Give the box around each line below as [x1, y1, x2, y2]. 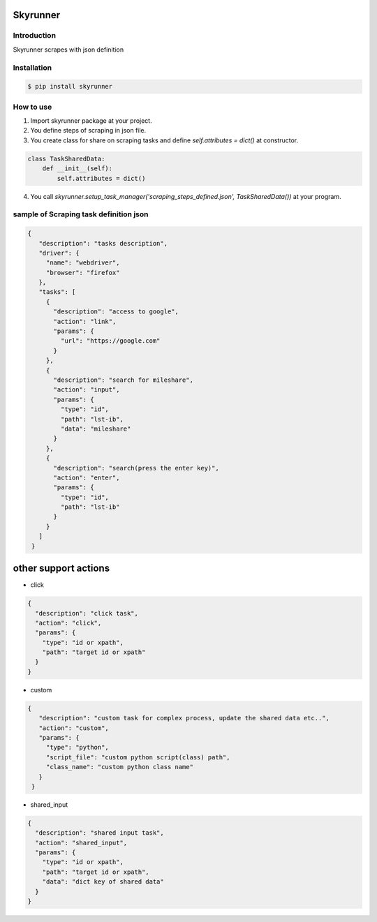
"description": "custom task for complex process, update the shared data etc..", [38, 714, 330, 722]
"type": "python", [45, 743, 110, 752]
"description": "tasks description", [38, 239, 168, 247]
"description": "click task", [35, 609, 139, 617]
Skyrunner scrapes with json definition [13, 45, 124, 54]
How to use [13, 102, 52, 112]
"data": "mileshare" [60, 424, 131, 433]
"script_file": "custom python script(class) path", [45, 753, 230, 761]
